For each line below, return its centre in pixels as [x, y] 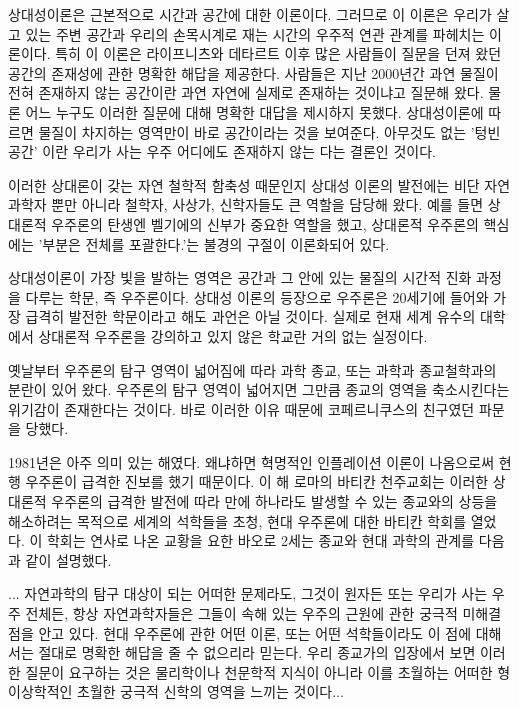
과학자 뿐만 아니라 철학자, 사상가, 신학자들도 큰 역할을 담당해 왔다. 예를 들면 [246, 204]
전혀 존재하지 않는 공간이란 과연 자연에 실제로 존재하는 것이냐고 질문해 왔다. [246, 92]
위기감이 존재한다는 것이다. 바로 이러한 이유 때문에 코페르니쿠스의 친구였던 [241, 408]
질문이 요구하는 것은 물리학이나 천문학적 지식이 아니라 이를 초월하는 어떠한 [259, 671]
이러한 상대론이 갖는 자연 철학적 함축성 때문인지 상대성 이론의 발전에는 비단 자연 [259, 184]
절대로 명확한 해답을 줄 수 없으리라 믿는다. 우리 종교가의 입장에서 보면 [257, 652]
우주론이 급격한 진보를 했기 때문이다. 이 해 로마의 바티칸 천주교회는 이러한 [257, 481]
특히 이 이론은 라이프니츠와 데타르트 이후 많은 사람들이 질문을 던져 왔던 [278, 53]
